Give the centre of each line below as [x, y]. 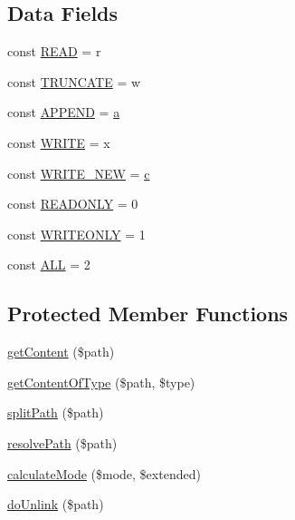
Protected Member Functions [148, 314]
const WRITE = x [59, 142]
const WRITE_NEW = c [79, 173]
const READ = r [54, 51]
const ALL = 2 [49, 265]
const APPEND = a [64, 112]
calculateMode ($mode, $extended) [104, 473]
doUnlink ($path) [56, 504]
